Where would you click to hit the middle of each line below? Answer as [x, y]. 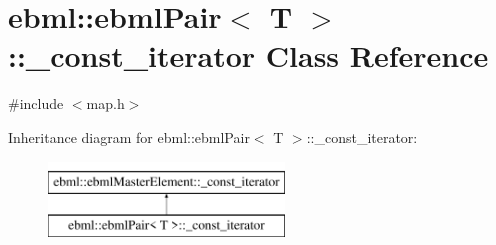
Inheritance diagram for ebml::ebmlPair [129, 136]
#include [36, 103]
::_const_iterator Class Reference [248, 55]
